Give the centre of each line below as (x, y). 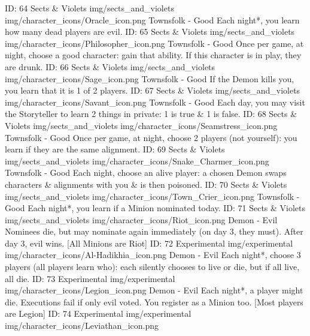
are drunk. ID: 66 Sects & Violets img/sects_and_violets (110, 66)
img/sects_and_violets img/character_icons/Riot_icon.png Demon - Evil (141, 219)
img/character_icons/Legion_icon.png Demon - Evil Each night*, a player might (154, 290)
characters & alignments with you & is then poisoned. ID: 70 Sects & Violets (146, 184)
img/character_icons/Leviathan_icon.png (82, 325)
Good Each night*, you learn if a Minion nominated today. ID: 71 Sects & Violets (155, 208)
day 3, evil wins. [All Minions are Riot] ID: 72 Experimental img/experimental (149, 243)
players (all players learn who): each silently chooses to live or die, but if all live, (152, 267)
